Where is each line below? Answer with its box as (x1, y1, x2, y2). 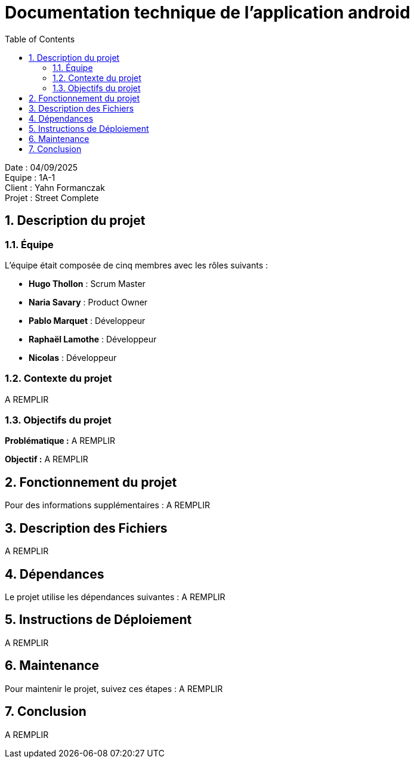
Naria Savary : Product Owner (29, 296, 148, 307)
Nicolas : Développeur (29, 352, 117, 363)
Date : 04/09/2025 (5, 162, 78, 172)
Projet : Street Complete (5, 192, 99, 203)
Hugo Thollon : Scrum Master (29, 278, 146, 289)
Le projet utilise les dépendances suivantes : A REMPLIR (5, 592, 225, 602)
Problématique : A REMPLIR (5, 435, 115, 446)
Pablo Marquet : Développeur (29, 315, 146, 326)
